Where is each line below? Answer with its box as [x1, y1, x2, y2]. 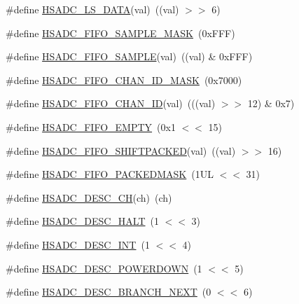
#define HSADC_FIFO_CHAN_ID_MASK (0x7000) [6, 72, 242, 87]
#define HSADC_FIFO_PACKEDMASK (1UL [6, 167, 214, 181]
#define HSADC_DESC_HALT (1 [6, 214, 159, 228]
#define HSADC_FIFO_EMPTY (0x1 [6, 119, 176, 134]
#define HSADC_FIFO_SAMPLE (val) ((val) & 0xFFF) [6, 49, 253, 64]
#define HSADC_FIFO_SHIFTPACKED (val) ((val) [6, 143, 236, 158]
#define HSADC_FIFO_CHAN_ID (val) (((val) [6, 96, 216, 111]
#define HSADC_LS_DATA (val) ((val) [6, 2, 179, 16]
